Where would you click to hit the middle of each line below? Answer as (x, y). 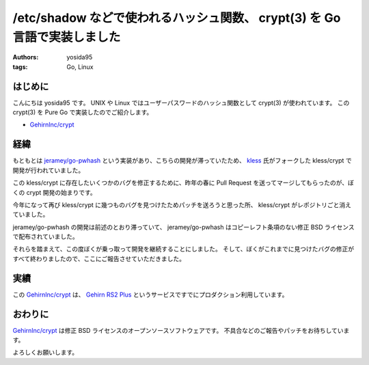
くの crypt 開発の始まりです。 (54, 192)
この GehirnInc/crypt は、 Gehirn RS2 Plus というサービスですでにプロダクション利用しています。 (150, 295)
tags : (20, 67)
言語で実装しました (67, 37)
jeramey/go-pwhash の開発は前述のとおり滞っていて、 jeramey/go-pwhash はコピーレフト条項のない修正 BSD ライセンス (183, 227)
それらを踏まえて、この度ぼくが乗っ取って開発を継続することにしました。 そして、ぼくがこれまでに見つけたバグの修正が (183, 249)
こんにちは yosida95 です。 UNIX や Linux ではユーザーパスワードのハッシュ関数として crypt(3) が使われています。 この (181, 103)
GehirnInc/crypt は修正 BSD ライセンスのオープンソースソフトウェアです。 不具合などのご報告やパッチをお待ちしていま (181, 330)
